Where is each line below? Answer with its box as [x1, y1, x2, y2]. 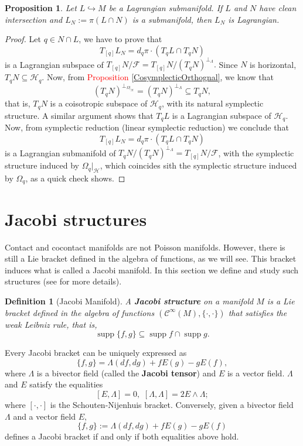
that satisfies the [228, 306, 287, 318]
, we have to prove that [79, 33, 162, 45]
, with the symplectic [218, 146, 294, 159]
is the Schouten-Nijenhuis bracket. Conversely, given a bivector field [50, 398, 294, 410]
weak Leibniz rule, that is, [5, 318, 97, 330]
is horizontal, [250, 58, 297, 70]
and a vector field [13, 410, 76, 422]
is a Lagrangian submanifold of [5, 146, 116, 159]
